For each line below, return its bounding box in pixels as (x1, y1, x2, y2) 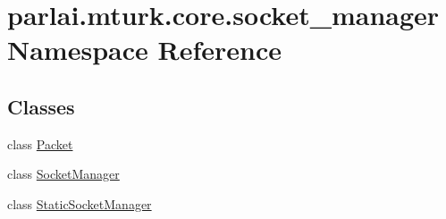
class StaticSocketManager (7, 194, 152, 213)
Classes (7, 92, 75, 120)
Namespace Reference (7, 31, 282, 68)
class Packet (7, 134, 73, 153)
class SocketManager (7, 164, 120, 183)
